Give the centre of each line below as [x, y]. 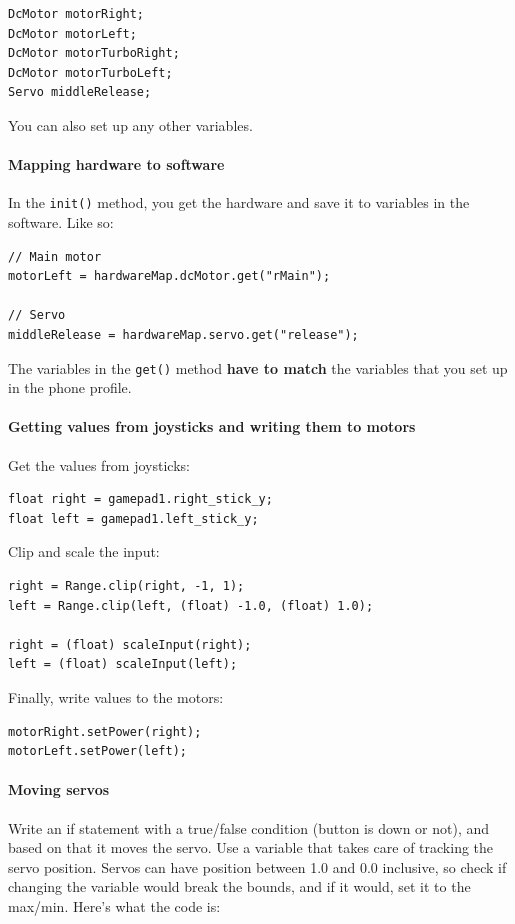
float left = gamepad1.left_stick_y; [133, 518]
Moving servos [59, 789]
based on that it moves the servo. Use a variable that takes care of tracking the [251, 847]
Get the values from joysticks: [99, 464]
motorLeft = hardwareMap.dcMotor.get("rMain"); [169, 276]
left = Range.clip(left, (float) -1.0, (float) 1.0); [191, 605]
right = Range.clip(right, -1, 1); [126, 586]
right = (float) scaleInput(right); [130, 644]
